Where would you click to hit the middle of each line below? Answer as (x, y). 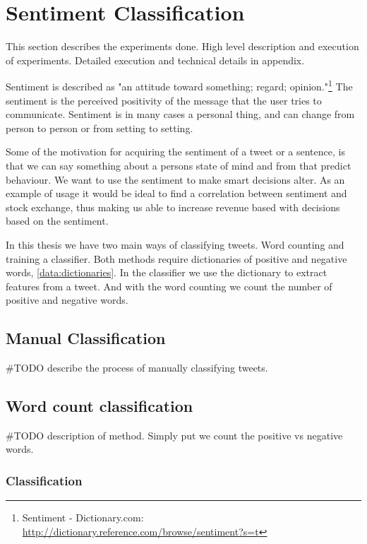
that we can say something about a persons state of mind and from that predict (179, 165)
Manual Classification (86, 338)
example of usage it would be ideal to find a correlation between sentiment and (176, 193)
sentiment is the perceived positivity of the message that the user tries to (164, 100)
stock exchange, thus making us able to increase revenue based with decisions (173, 207)
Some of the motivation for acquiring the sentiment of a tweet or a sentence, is (175, 152)
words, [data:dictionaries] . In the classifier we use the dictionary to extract (167, 272)
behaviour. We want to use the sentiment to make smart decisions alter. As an (175, 179)
